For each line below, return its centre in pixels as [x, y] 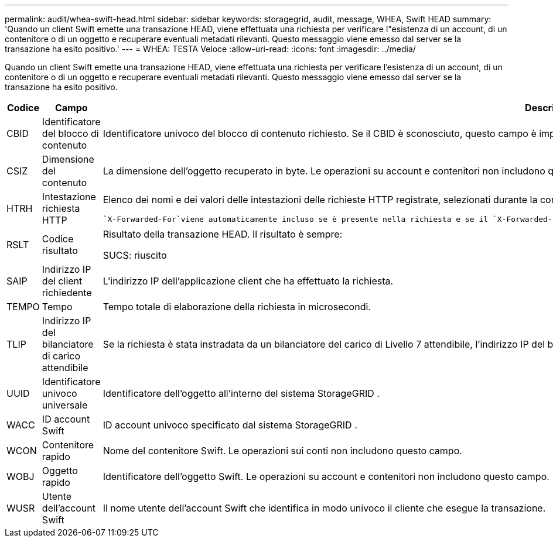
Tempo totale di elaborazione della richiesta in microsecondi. [237, 307]
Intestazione [69, 197]
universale [65, 405]
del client [62, 281]
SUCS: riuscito [135, 255]
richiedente [67, 293]
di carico [61, 356]
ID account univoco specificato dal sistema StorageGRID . [230, 425]
